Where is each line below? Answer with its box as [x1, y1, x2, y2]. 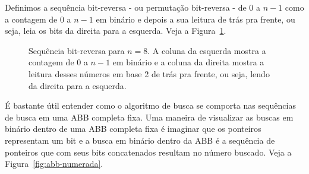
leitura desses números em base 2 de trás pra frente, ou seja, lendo [29, 67, 270, 80]
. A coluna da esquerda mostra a [147, 44, 266, 56]
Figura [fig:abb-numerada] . [5, 157, 103, 170]
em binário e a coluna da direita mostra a [112, 56, 264, 68]
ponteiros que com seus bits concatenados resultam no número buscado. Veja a [5, 145, 292, 158]
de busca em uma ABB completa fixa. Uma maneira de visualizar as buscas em [5, 110, 294, 123]
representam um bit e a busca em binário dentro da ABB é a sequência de [5, 134, 275, 146]
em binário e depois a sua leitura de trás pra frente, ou [96, 12, 295, 25]
